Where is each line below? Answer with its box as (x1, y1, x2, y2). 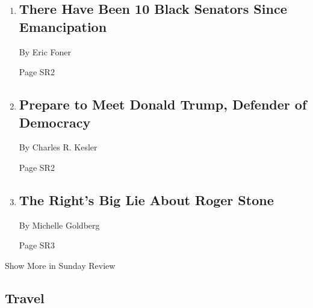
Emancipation (19, 17, 107, 35)
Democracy (19, 112, 91, 131)
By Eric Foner (19, 45, 72, 58)
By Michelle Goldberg (19, 218, 100, 231)
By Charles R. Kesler (19, 141, 98, 153)
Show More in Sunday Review (5, 259, 116, 271)
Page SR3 (19, 239, 55, 251)
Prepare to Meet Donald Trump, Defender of (19, 95, 307, 114)
